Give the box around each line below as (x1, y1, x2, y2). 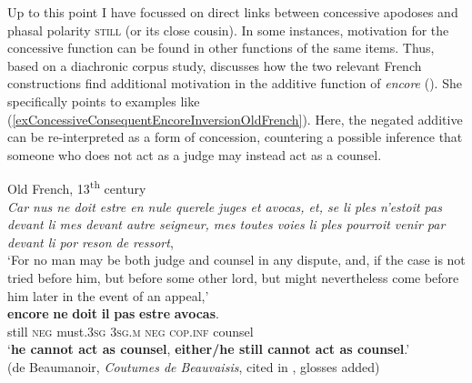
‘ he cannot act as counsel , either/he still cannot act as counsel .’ (7, 339, 410, 358)
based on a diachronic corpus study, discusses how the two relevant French (7, 55, 422, 75)
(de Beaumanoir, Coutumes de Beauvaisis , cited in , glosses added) (7, 357, 380, 376)
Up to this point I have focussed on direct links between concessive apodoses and (7, 3, 458, 21)
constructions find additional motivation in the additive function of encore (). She (7, 74, 462, 93)
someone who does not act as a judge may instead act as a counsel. (7, 145, 382, 164)
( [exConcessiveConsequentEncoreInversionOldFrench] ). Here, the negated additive (7, 109, 463, 128)
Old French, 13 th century (7, 176, 146, 197)
